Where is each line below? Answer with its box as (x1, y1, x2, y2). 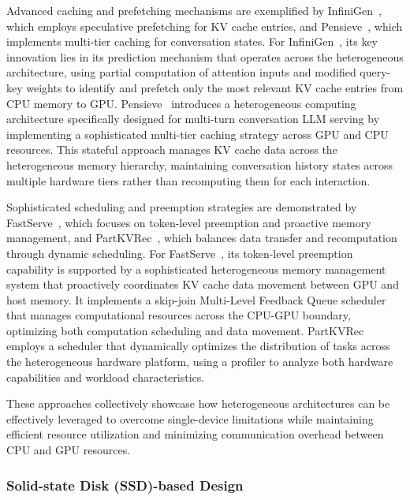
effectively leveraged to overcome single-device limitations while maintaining (6, 410, 374, 427)
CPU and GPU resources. (6, 442, 131, 458)
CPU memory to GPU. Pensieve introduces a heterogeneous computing (6, 95, 356, 111)
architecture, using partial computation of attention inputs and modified (6, 64, 356, 80)
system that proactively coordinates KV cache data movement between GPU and (6, 276, 399, 293)
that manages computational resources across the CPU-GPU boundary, (6, 307, 351, 323)
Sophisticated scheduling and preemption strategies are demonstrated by (6, 199, 357, 215)
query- (360, 64, 391, 80)
